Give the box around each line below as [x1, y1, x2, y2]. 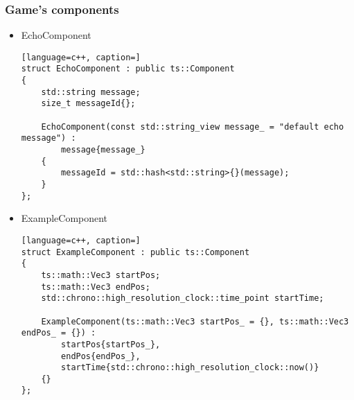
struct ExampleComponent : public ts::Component [21, 247, 250, 257]
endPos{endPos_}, [61, 351, 141, 361]
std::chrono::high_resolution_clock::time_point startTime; [41, 293, 324, 304]
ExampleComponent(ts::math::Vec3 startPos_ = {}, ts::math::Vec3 [41, 316, 349, 327]
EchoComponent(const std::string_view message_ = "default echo [41, 121, 344, 132]
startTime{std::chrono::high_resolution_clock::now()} [61, 363, 319, 373]
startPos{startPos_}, [61, 339, 161, 349]
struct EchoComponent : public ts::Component [21, 64, 235, 74]
